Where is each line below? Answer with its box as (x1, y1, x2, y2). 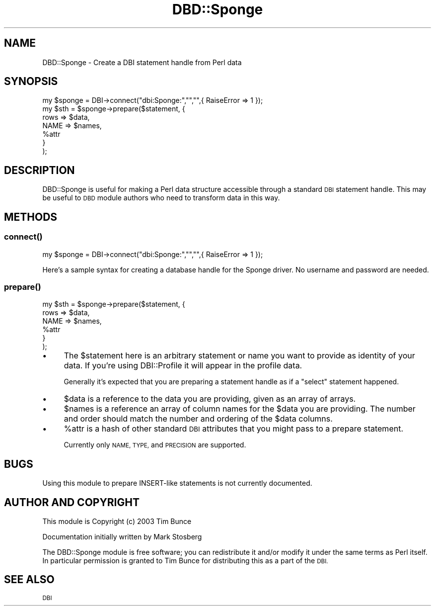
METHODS (4, 210, 58, 223)
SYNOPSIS (4, 75, 58, 88)
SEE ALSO (4, 573, 55, 586)
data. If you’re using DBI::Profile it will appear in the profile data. (64, 360, 302, 371)
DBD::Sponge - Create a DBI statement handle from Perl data (42, 58, 242, 67)
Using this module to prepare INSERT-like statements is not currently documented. (42, 479, 312, 488)
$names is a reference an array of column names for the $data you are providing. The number (64, 404, 416, 414)
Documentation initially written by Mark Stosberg (42, 532, 202, 541)
